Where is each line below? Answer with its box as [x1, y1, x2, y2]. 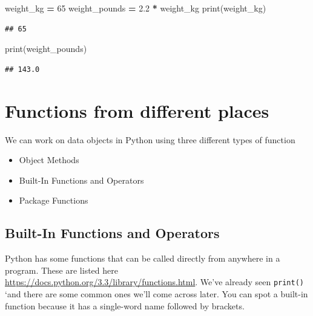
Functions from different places [5, 98, 269, 123]
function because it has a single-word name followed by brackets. [5, 299, 245, 312]
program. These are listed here [5, 263, 118, 276]
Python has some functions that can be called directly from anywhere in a [5, 252, 280, 265]
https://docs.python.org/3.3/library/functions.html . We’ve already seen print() [5, 276, 305, 288]
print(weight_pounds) [5, 42, 87, 55]
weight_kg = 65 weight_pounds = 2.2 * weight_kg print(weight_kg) [5, 2, 266, 14]
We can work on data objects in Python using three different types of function [5, 133, 295, 146]
